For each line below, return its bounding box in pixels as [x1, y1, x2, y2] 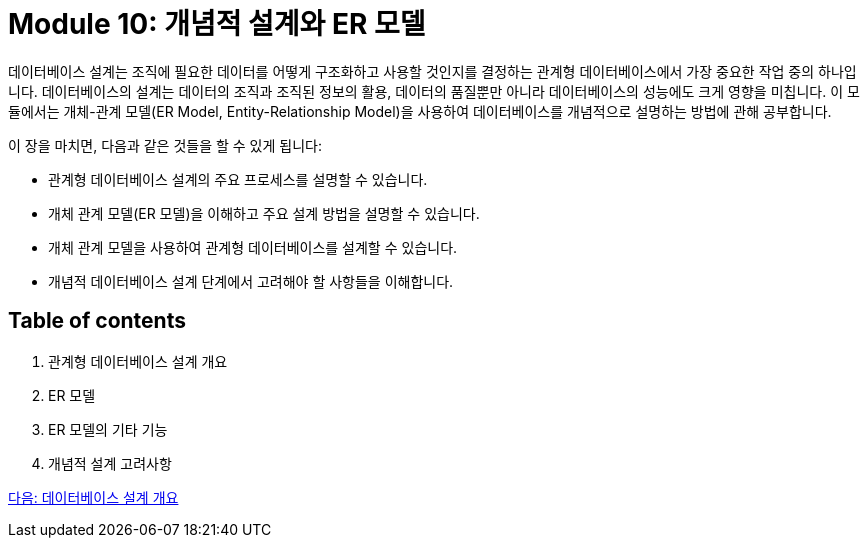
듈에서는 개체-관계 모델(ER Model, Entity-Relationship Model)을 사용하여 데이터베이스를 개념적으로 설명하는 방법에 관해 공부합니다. [8, 102, 832, 120]
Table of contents [8, 308, 186, 334]
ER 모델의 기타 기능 [48, 420, 168, 438]
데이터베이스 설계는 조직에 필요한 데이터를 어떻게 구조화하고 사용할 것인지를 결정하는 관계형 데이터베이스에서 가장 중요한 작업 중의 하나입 [8, 62, 857, 80]
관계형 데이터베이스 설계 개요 [48, 352, 228, 370]
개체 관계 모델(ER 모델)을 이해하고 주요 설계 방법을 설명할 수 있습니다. [48, 204, 480, 222]
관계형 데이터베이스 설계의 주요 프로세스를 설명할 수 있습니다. [48, 170, 428, 188]
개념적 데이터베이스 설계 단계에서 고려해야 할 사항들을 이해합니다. [48, 272, 454, 290]
